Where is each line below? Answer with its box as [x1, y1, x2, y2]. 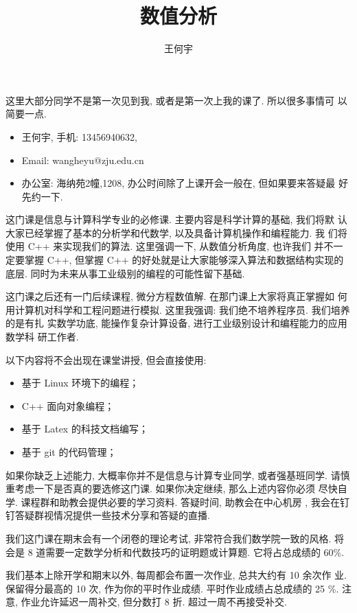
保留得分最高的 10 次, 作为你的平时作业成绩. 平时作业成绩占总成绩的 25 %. [5, 581, 339, 595]
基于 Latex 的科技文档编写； [21, 421, 148, 436]
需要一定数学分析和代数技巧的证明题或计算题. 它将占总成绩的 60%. [45, 544, 345, 559]
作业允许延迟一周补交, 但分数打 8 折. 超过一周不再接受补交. [21, 594, 287, 609]
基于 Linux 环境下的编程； [21, 375, 139, 390]
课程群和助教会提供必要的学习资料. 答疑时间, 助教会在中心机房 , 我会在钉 [21, 494, 349, 509]
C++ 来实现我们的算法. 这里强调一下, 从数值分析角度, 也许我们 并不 [27, 239, 334, 253]
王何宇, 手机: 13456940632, [21, 129, 137, 143]
